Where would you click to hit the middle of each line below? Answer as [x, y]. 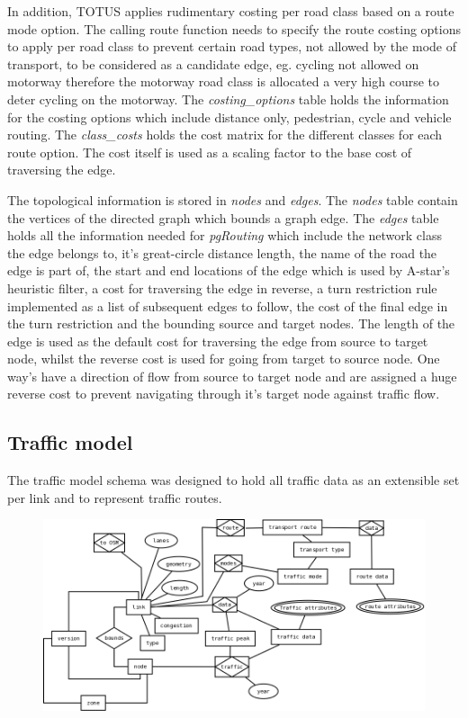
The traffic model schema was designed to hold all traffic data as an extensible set [234, 480]
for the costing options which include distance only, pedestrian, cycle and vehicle [229, 117]
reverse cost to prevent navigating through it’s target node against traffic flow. [224, 394]
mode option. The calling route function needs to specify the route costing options [234, 28]
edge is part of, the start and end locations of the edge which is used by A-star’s [229, 270]
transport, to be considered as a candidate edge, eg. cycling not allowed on [213, 63]
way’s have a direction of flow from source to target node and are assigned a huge [232, 376]
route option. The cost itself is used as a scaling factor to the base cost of [210, 152]
